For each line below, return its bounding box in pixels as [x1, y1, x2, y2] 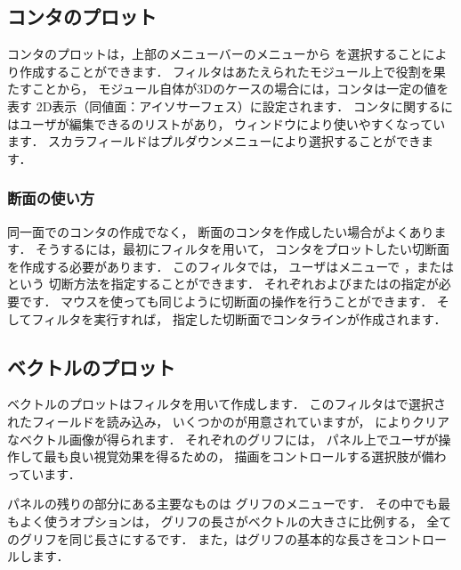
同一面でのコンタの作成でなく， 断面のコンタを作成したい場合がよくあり [7, 222, 434, 240]
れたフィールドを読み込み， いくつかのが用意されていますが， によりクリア [7, 411, 449, 430]
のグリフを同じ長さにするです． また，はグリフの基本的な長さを [7, 529, 384, 548]
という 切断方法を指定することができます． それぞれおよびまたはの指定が [7, 274, 439, 293]
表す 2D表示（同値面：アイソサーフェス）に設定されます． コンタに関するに [7, 96, 453, 115]
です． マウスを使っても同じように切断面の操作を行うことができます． [19, 291, 433, 310]
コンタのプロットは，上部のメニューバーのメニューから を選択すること [7, 45, 423, 63]
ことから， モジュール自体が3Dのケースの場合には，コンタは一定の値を [31, 79, 449, 98]
